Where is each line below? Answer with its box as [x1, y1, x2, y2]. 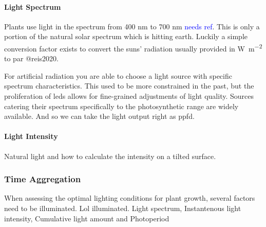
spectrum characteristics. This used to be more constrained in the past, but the [4, 80, 254, 91]
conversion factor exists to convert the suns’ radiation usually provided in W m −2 [4, 41, 262, 54]
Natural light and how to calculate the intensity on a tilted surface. [4, 150, 216, 161]
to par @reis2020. [4, 53, 59, 64]
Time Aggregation [4, 172, 81, 185]
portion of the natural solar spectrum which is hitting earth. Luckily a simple [4, 31, 248, 42]
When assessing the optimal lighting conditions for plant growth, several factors [4, 193, 255, 203]
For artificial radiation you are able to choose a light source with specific [4, 70, 232, 81]
